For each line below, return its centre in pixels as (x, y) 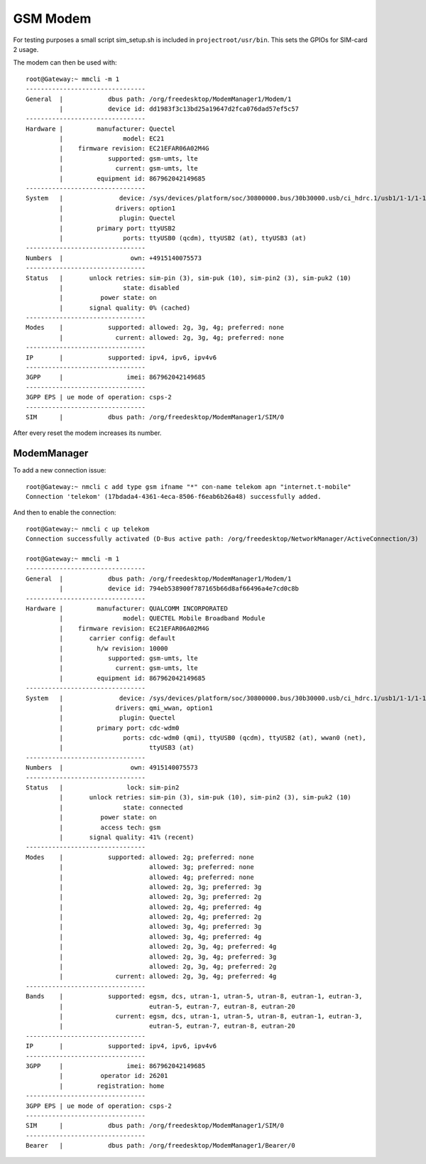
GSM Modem (52, 18)
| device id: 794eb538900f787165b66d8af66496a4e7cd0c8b (179, 589)
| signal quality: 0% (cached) (125, 308)
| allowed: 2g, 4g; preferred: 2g (160, 917)
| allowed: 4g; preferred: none (157, 877)
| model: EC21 (112, 139)
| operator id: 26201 (114, 1076)
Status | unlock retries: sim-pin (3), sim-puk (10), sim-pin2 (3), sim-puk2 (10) (189, 278)
